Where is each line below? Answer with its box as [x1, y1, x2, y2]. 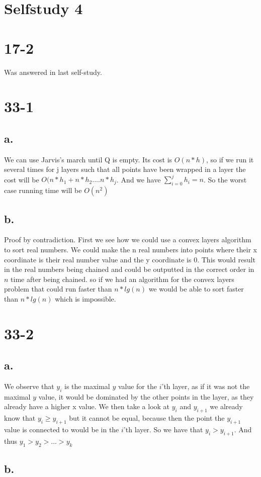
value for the [118, 381, 157, 392]
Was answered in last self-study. [4, 66, 102, 77]
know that [4, 413, 36, 423]
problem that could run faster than [4, 283, 112, 294]
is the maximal [64, 381, 110, 392]
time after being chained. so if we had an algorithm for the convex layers [11, 273, 234, 284]
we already [210, 401, 243, 412]
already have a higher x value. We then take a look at [4, 401, 170, 412]
